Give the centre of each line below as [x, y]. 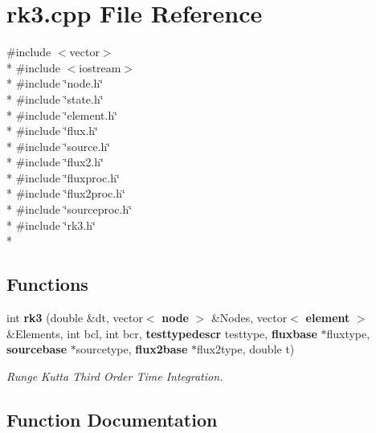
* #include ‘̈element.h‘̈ [62, 114]
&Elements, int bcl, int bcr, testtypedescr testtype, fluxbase [162, 333]
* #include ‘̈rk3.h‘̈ [51, 225]
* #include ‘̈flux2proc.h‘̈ [66, 193]
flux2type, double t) [245, 349]
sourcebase [37, 349]
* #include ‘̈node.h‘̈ [55, 83]
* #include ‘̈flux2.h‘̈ [55, 162]
